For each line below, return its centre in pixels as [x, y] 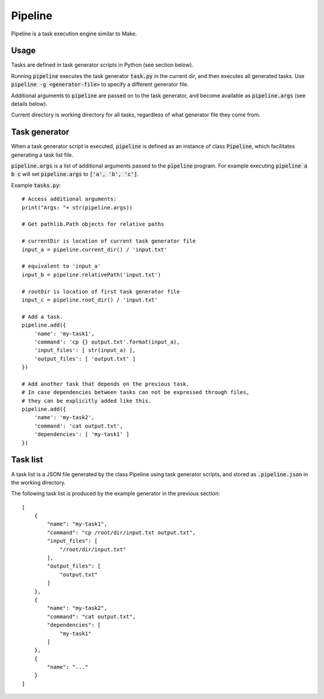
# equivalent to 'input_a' [61, 266]
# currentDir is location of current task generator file [109, 241]
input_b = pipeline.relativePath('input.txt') [91, 274]
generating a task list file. [42, 155]
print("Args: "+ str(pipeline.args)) [77, 207]
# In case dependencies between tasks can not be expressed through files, [136, 392]
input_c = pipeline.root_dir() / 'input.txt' [90, 300]
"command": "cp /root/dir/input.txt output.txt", [121, 532]
